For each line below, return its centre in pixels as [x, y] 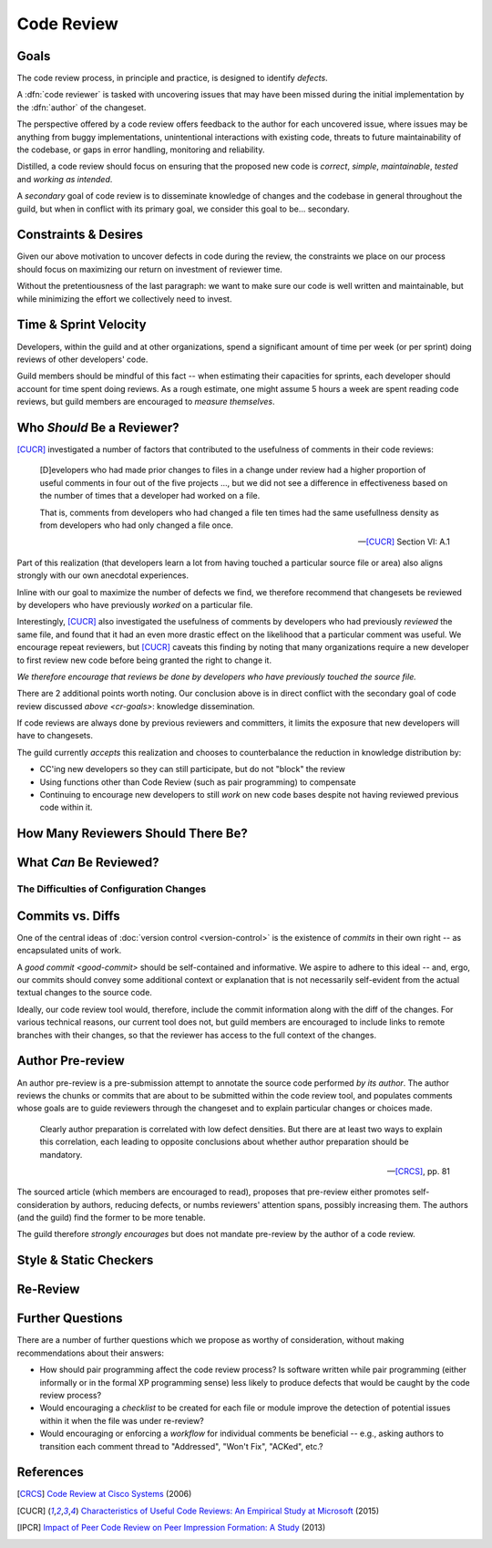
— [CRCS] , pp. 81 [418, 1171]
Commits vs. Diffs [68, 916]
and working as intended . [65, 179]
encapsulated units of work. [69, 950]
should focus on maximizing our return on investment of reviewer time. [149, 269]
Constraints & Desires [80, 235]
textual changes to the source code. [84, 993]
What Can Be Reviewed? [88, 863]
